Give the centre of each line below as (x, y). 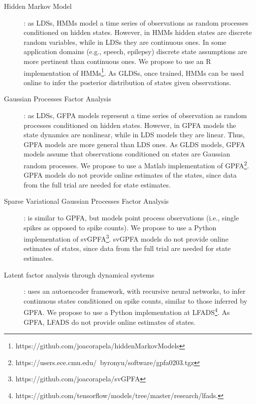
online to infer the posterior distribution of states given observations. (128, 82)
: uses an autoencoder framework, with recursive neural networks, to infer (135, 291)
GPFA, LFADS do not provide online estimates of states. (110, 322)
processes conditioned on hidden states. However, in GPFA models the (130, 125)
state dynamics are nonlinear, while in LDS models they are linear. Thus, (134, 135)
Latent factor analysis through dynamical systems (79, 274)
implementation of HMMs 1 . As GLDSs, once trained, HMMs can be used (134, 72)
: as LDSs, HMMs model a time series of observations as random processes (136, 22)
